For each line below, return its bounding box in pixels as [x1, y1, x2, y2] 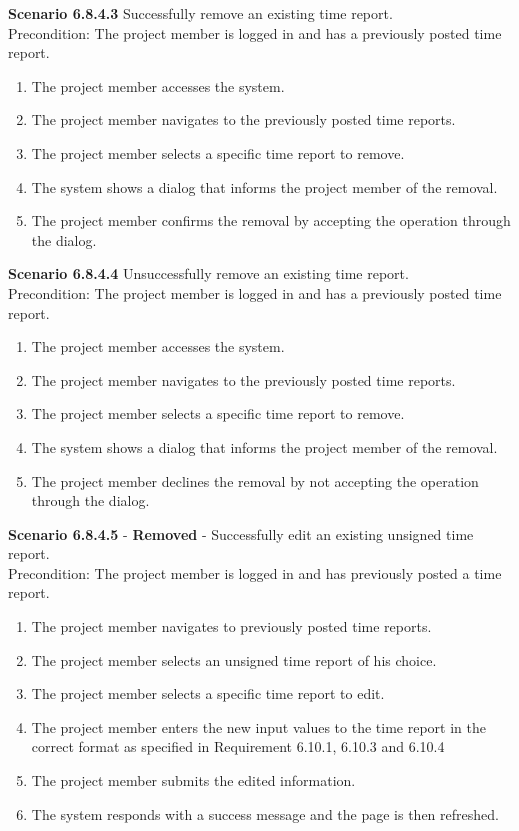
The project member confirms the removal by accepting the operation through [31, 210, 511, 231]
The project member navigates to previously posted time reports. [31, 616, 432, 637]
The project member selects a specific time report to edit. [31, 683, 385, 704]
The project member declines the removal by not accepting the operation [31, 470, 479, 491]
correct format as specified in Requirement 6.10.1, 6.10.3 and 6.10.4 [31, 736, 445, 757]
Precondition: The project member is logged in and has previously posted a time [8, 562, 502, 583]
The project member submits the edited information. [31, 770, 356, 791]
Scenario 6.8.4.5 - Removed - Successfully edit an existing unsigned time [8, 523, 474, 544]
